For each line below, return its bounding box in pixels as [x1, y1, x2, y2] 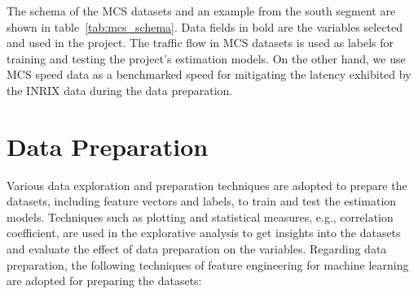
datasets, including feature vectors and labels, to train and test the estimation [7, 192, 397, 210]
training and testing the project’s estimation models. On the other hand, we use [7, 50, 406, 67]
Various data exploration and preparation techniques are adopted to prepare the [7, 176, 407, 193]
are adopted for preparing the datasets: [7, 272, 202, 289]
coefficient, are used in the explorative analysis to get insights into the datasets [7, 224, 401, 241]
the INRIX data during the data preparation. [7, 81, 233, 98]
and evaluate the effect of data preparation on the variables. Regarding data [7, 240, 387, 257]
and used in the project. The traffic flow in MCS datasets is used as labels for [7, 34, 394, 51]
